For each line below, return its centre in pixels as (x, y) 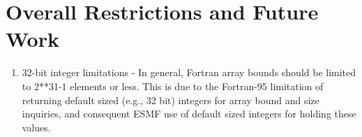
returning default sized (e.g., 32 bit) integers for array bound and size (171, 100)
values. (36, 127)
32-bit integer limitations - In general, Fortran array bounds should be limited (189, 72)
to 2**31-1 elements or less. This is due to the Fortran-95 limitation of (173, 86)
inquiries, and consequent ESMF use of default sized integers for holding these (189, 114)
